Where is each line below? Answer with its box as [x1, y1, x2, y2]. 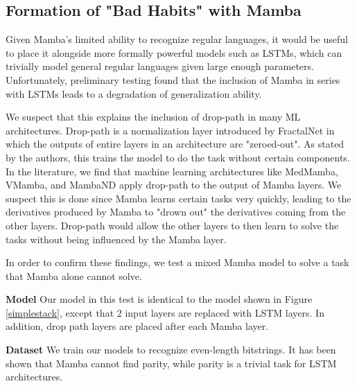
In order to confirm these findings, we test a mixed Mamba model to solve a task [6, 255, 349, 270]
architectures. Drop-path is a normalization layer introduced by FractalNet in [6, 123, 335, 137]
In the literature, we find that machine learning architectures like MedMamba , [6, 164, 338, 178]
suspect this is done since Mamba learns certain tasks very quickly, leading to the [6, 191, 351, 205]
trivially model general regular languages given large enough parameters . [6, 59, 314, 73]
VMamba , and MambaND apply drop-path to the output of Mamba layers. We [6, 177, 342, 192]
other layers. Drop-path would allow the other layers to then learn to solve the [6, 218, 339, 232]
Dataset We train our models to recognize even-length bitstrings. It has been [6, 342, 336, 357]
